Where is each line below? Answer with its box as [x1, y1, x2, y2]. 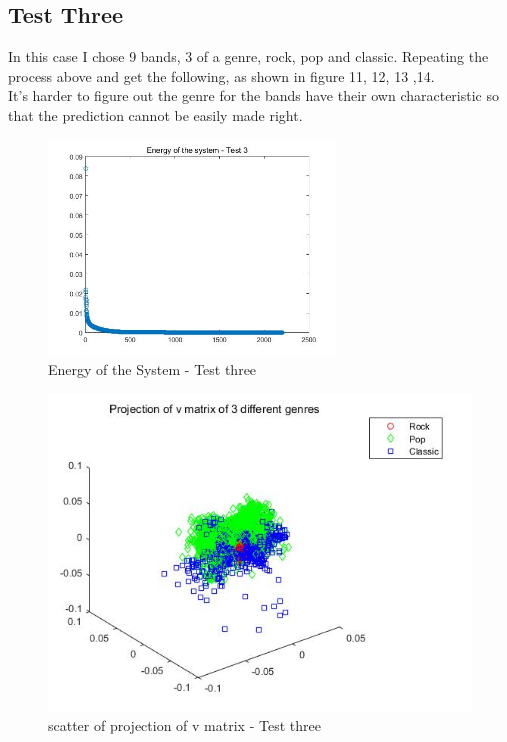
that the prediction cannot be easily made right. [8, 104, 303, 125]
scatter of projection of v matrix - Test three [48, 715, 321, 736]
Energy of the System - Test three [48, 359, 257, 380]
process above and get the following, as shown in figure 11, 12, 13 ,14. [8, 65, 435, 86]
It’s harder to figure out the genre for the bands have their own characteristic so [8, 85, 499, 106]
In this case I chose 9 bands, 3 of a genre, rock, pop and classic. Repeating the [8, 46, 489, 67]
